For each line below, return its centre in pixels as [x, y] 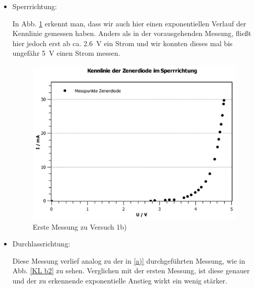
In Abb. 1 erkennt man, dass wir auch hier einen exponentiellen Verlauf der [129, 23]
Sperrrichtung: [35, 6]
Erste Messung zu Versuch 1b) [80, 226]
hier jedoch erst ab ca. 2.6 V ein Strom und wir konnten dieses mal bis [122, 43]
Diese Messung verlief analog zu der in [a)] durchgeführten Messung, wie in [129, 260]
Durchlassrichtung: [41, 244]
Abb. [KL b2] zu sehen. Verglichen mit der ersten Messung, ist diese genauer [131, 270]
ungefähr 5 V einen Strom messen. [66, 53]
